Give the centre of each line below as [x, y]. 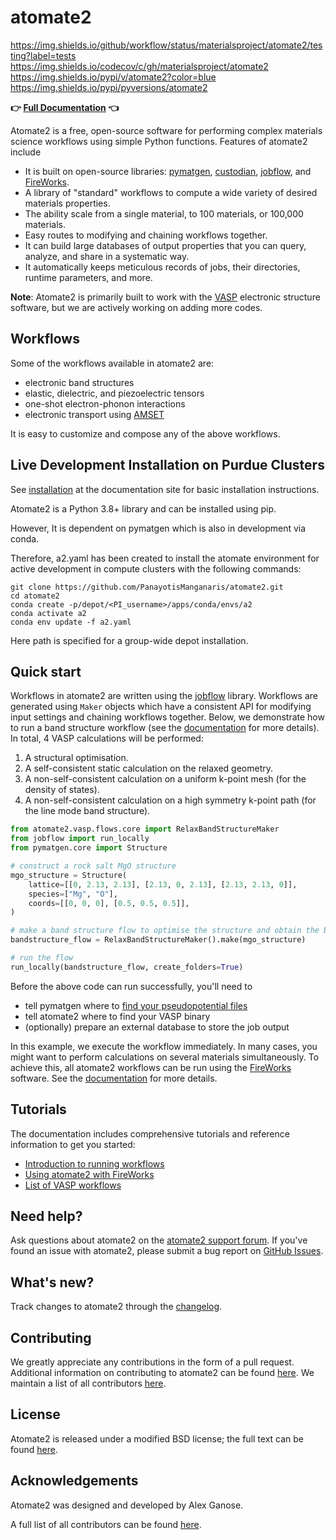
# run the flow [42, 958]
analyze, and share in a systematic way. [107, 256]
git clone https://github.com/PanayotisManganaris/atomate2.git [147, 587]
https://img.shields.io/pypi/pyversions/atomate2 [109, 87]
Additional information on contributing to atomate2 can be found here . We [162, 1372]
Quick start [46, 671]
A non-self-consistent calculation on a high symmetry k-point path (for [170, 800]
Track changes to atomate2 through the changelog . [116, 1307]
